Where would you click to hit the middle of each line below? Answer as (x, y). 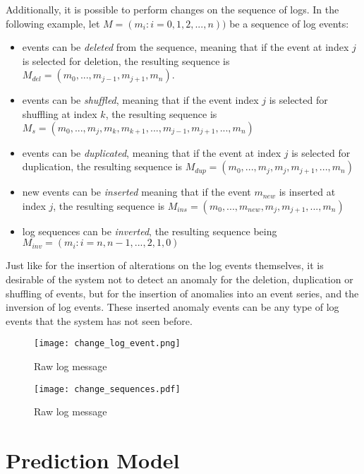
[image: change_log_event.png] (107, 344)
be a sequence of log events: (289, 23)
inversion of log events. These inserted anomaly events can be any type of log (172, 307)
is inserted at (307, 192)
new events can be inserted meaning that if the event (136, 192)
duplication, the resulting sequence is (102, 166)
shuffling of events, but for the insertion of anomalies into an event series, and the (182, 293)
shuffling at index (60, 113)
